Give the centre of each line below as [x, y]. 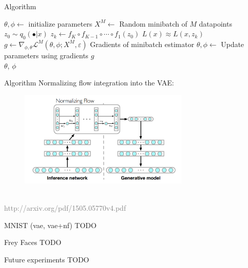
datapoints [216, 23]
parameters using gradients [46, 55]
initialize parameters [60, 23]
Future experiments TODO [47, 260]
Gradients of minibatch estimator [142, 44]
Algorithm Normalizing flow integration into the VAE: [89, 83]
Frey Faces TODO [33, 242]
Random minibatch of [153, 23]
